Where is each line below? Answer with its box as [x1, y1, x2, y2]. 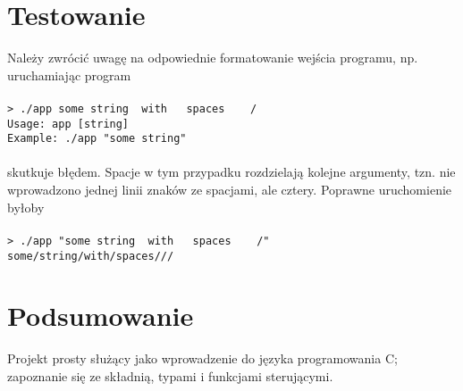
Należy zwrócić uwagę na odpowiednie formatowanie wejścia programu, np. [7, 48, 418, 67]
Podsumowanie [7, 297, 194, 334]
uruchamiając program [7, 65, 131, 84]
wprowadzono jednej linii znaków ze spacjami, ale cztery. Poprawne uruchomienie [7, 180, 452, 199]
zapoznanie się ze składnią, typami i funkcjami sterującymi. [7, 366, 333, 385]
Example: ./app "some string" [7, 132, 187, 146]
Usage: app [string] [7, 117, 130, 130]
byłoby [7, 197, 45, 216]
